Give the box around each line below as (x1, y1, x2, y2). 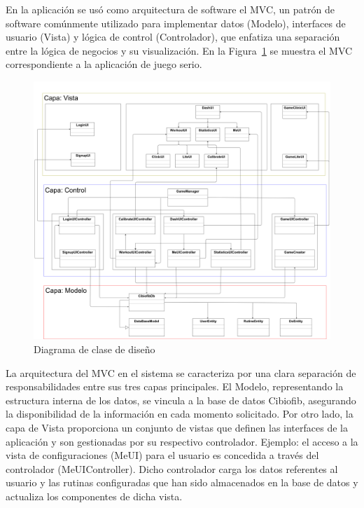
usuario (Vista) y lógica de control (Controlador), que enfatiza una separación (6, 29, 340, 44)
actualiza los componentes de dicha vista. (6, 489, 183, 504)
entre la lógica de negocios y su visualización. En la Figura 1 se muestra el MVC (6, 43, 353, 57)
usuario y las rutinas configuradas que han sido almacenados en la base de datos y (6, 475, 358, 490)
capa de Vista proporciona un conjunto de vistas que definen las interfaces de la (6, 420, 348, 435)
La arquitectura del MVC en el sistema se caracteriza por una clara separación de (6, 365, 356, 380)
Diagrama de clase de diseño (34, 342, 155, 357)
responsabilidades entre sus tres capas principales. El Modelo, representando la (6, 379, 344, 394)
